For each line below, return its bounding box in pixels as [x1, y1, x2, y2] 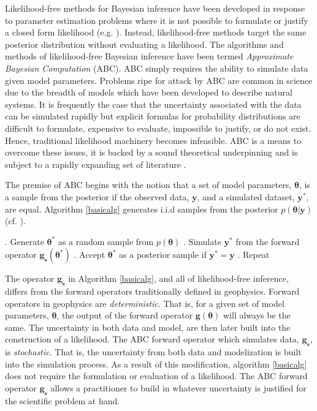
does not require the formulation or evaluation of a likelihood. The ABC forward [5, 369, 308, 382]
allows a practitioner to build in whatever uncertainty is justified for [50, 382, 307, 394]
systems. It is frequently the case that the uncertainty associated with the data [5, 97, 302, 110]
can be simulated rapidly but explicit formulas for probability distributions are [5, 110, 300, 123]
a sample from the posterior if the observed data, [5, 190, 189, 203]
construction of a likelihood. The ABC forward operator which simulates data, [5, 333, 299, 345]
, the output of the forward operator [56, 309, 193, 322]
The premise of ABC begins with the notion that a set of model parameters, [5, 178, 292, 191]
